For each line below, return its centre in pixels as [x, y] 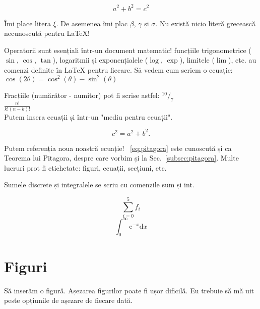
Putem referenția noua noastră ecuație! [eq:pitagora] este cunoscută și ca [118, 148]
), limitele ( [197, 60]
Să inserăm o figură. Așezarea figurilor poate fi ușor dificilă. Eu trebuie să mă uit [129, 290]
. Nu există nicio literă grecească [205, 23]
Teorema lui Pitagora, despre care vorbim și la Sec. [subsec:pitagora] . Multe [121, 158]
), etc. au [242, 60]
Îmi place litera [27, 23]
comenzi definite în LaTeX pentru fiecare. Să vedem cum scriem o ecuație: [118, 69]
